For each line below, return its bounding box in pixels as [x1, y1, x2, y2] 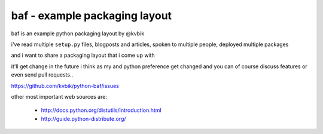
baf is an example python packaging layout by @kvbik [11, 30, 145, 37]
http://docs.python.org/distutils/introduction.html [41, 106, 161, 114]
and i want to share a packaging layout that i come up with [11, 51, 155, 59]
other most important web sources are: [11, 93, 108, 100]
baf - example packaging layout [11, 9, 172, 22]
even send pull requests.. [11, 71, 74, 78]
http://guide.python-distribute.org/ [41, 115, 126, 122]
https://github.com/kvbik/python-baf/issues [11, 82, 119, 89]
